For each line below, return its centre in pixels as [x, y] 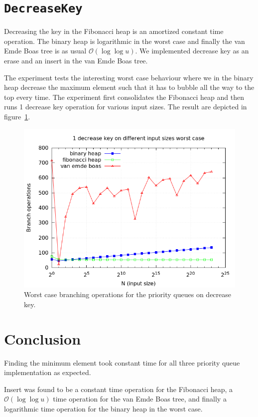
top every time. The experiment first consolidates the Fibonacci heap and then [124, 97]
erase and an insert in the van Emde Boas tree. [76, 61]
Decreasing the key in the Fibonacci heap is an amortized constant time [114, 31]
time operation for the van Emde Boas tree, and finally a [140, 399]
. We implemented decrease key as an [192, 51]
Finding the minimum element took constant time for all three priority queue [122, 362]
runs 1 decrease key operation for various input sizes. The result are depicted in [126, 107]
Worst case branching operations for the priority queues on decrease [128, 294]
